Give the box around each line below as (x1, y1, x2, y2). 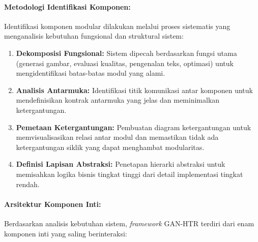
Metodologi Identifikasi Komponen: (4, 1, 131, 12)
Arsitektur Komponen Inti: (4, 198, 101, 209)
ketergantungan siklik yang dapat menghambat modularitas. (16, 141, 205, 152)
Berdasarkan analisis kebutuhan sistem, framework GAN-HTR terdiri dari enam (4, 218, 254, 228)
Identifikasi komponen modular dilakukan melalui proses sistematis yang (4, 20, 231, 31)
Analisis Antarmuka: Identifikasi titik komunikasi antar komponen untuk (16, 84, 253, 95)
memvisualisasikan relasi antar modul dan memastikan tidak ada (16, 132, 219, 142)
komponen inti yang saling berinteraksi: (4, 228, 127, 238)
